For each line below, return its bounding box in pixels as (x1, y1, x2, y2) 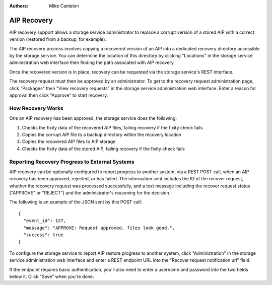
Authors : (9, 3, 29, 9)
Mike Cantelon (49, 3, 79, 9)
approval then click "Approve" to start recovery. (9, 92, 108, 98)
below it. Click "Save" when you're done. (9, 273, 94, 279)
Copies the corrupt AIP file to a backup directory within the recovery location (22, 131, 181, 137)
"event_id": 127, (23, 218, 66, 224)
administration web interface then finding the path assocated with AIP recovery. (9, 59, 175, 65)
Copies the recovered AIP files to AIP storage (22, 138, 116, 145)
